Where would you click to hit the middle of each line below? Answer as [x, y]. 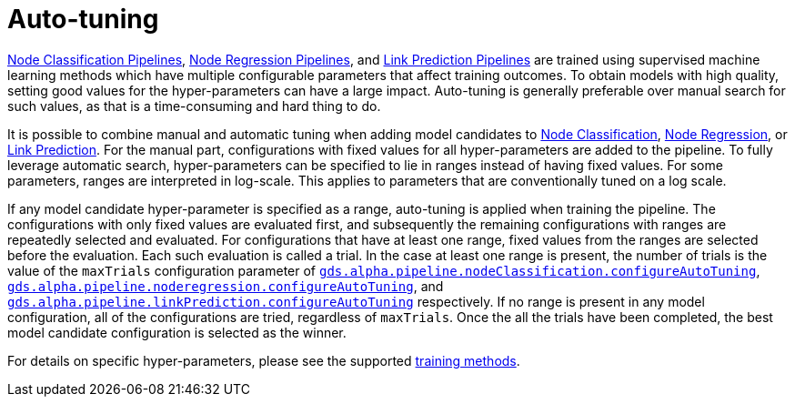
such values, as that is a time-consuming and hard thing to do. [194, 106]
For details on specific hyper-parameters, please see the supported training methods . [264, 360]
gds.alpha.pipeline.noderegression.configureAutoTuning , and [226, 286]
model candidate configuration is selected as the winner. [177, 332]
